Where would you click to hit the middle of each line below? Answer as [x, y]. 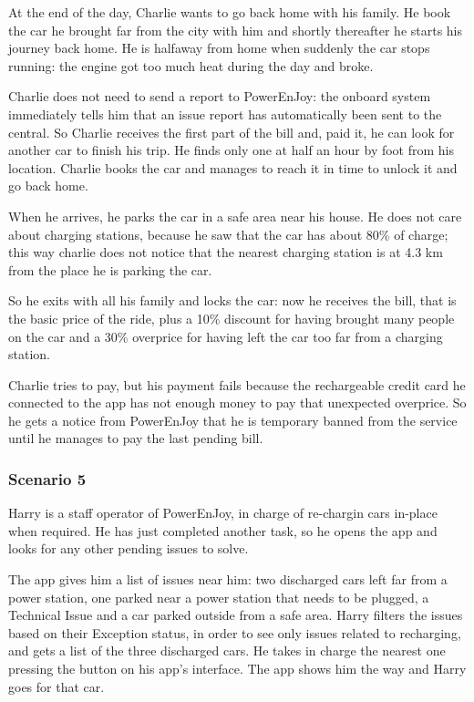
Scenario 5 [47, 478]
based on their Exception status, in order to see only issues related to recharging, [235, 632]
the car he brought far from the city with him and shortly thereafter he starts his [236, 30]
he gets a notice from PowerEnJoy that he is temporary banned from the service [233, 420]
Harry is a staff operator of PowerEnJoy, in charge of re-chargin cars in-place [223, 513]
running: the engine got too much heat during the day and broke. [191, 65]
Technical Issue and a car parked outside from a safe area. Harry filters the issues [236, 615]
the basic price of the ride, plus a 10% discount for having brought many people [232, 318]
